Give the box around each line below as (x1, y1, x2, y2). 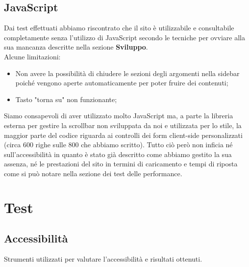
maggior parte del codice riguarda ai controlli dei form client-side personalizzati (4, 130, 243, 140)
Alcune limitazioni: (4, 51, 61, 61)
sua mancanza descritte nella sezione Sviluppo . (4, 42, 148, 52)
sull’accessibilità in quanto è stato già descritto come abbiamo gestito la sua (4, 149, 232, 159)
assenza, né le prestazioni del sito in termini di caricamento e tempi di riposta (4, 159, 238, 169)
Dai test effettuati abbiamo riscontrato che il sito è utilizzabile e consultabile (4, 23, 234, 33)
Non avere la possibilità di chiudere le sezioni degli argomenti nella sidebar (15, 68, 240, 78)
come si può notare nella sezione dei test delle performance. (4, 168, 182, 178)
